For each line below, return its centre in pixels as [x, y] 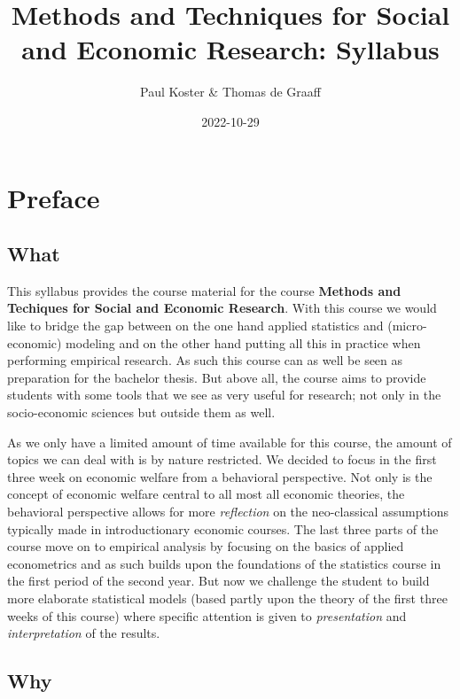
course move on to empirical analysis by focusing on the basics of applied [206, 546]
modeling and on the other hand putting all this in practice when [243, 342]
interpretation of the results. [84, 633]
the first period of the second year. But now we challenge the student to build [218, 581]
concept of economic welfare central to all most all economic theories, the [206, 494]
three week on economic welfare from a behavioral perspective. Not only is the [220, 476]
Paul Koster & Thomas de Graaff [230, 92]
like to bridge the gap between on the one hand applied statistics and [195, 326]
